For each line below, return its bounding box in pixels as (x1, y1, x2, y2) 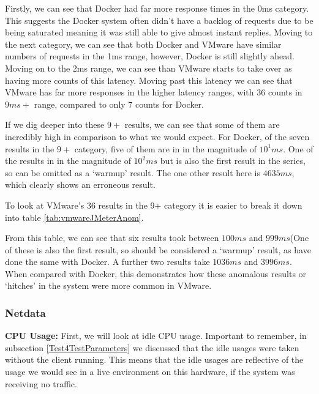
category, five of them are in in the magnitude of (74, 142, 257, 155)
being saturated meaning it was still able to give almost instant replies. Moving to (5, 26, 313, 39)
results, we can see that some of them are (124, 118, 280, 131)
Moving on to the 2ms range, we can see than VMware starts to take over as (5, 61, 292, 74)
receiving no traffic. (5, 377, 77, 390)
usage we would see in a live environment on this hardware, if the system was (5, 365, 295, 378)
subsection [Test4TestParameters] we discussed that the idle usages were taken (5, 341, 299, 354)
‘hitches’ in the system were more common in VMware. (5, 279, 212, 292)
